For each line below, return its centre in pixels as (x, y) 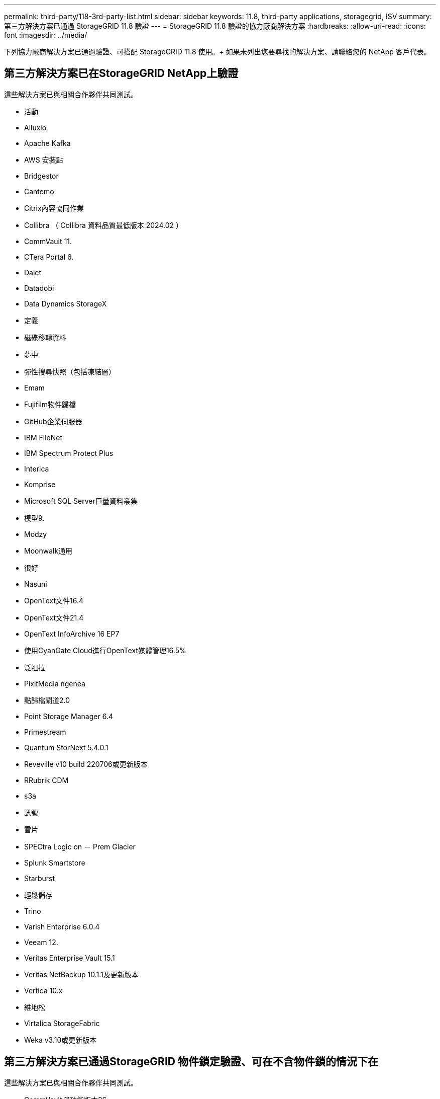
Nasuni (36, 584)
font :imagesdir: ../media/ (46, 35)
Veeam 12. (41, 942)
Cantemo (39, 191)
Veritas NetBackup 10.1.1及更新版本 (81, 974)
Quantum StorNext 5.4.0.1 (66, 747)
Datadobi (39, 288)
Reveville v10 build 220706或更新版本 (86, 764)
